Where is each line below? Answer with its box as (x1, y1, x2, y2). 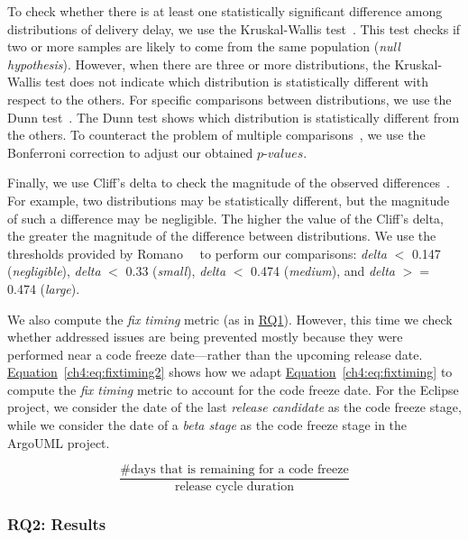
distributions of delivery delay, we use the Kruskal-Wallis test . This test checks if (7, 19, 461, 38)
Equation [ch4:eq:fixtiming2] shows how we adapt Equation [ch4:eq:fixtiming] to (7, 362, 453, 381)
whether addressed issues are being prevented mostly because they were (7, 327, 403, 346)
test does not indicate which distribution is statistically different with (45, 72, 428, 91)
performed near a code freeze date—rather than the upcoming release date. (7, 344, 423, 363)
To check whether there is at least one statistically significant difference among (7, 2, 443, 20)
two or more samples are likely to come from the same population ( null (7, 37, 400, 56)
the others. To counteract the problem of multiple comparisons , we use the (7, 125, 426, 144)
